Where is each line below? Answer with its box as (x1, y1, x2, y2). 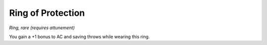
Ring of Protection (9, 7, 85, 18)
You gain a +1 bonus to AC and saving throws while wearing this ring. (9, 34, 150, 40)
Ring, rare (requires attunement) (9, 25, 75, 31)
